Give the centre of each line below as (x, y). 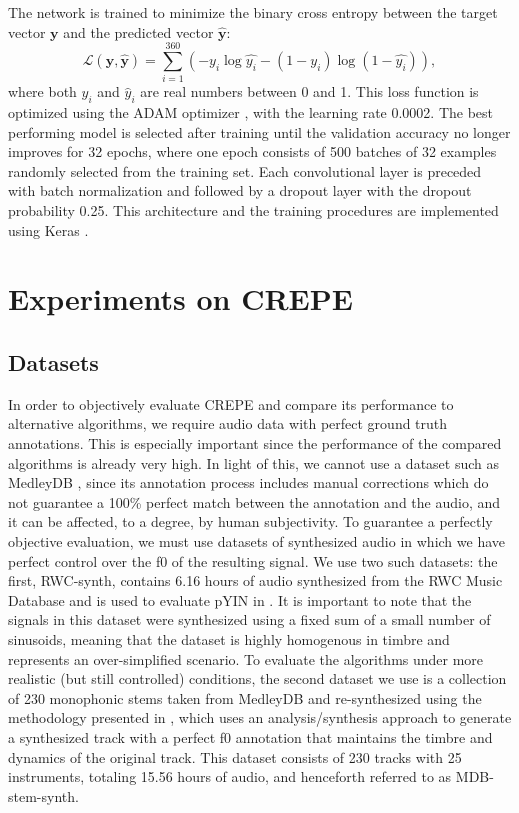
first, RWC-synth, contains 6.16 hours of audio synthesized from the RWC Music (255, 580)
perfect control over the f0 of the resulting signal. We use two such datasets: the (253, 560)
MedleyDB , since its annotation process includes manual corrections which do (248, 482)
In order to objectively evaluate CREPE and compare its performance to (231, 403)
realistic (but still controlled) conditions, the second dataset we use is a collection (257, 678)
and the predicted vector (138, 31)
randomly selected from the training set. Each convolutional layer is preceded (245, 170)
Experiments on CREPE (180, 298)
